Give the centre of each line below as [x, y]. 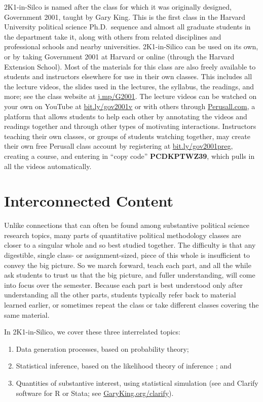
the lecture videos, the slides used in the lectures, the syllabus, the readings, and [129, 86]
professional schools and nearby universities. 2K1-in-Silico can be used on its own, [131, 46]
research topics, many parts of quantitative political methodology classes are [123, 235]
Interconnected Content [89, 201]
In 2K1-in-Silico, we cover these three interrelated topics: [92, 332]
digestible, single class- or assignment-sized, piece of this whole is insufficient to [127, 255]
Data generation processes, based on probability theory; [102, 348]
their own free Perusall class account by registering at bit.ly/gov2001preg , [119, 146]
